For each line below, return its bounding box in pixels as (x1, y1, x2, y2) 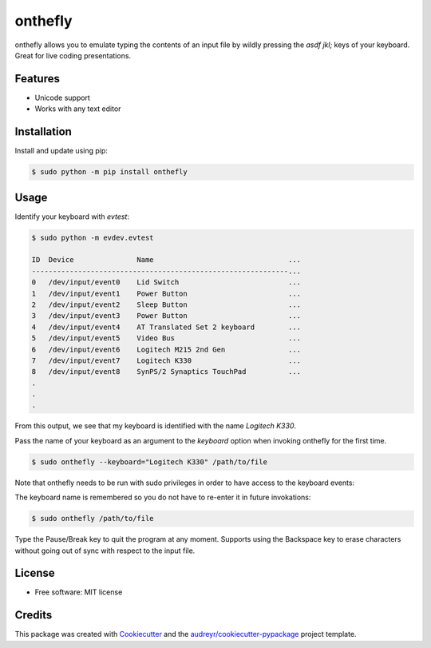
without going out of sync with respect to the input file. (14, 546, 196, 555)
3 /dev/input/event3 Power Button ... (31, 312, 302, 320)
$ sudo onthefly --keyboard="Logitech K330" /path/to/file (31, 457, 267, 467)
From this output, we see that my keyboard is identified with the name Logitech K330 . (14, 421, 297, 431)
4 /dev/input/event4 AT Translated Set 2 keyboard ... (31, 322, 302, 332)
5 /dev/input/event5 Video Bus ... (31, 334, 302, 343)
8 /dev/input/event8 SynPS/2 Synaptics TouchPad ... (31, 368, 302, 376)
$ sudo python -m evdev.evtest (31, 233, 155, 242)
